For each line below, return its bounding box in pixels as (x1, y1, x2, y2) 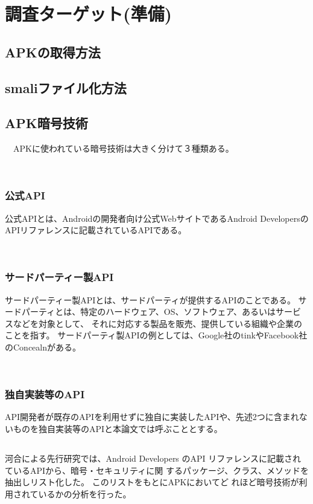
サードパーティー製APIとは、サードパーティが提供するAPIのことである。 (5, 293, 296, 306)
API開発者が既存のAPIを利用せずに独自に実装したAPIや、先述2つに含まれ (5, 410, 299, 423)
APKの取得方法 (5, 42, 101, 61)
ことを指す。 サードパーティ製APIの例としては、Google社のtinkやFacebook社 (5, 329, 308, 341)
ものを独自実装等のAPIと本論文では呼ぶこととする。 (13, 422, 223, 435)
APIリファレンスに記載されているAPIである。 (5, 224, 187, 236)
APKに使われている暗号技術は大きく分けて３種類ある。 (13, 142, 234, 155)
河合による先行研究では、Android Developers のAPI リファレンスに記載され (5, 451, 302, 464)
